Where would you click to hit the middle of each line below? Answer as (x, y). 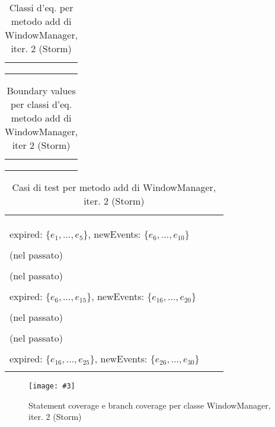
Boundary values (41, 90)
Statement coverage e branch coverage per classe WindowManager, (150, 405)
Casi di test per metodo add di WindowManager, (114, 187)
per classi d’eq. (41, 104)
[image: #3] (52, 386)
